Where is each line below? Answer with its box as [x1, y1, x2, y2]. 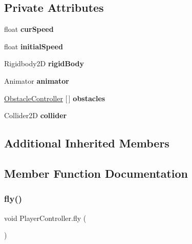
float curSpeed [4, 24, 54, 34]
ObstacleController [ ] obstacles [4, 92, 105, 103]
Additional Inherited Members [4, 135, 169, 151]
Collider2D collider [4, 110, 67, 121]
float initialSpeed [4, 41, 63, 51]
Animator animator [4, 75, 69, 86]
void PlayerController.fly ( [4, 212, 87, 223]
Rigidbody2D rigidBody [4, 58, 84, 69]
